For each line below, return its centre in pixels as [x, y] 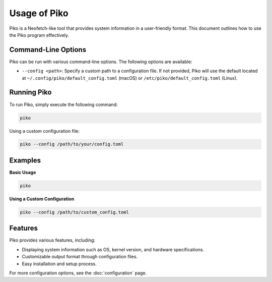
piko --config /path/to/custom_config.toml [75, 212]
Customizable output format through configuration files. [80, 257]
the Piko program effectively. [39, 35]
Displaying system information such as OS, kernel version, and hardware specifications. [113, 249]
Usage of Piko [39, 13]
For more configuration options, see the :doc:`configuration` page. [78, 273]
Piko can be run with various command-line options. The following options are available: [101, 62]
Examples [25, 160]
